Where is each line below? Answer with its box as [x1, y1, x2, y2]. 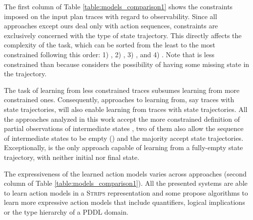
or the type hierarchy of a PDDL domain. [4, 206, 128, 217]
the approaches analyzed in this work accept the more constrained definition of [4, 113, 240, 124]
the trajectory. [4, 68, 47, 79]
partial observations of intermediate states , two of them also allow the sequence [4, 123, 244, 133]
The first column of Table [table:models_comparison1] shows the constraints [4, 1, 233, 11]
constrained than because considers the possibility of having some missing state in [4, 59, 250, 69]
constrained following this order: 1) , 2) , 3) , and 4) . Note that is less [4, 49, 214, 59]
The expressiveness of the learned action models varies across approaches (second [4, 168, 247, 178]
